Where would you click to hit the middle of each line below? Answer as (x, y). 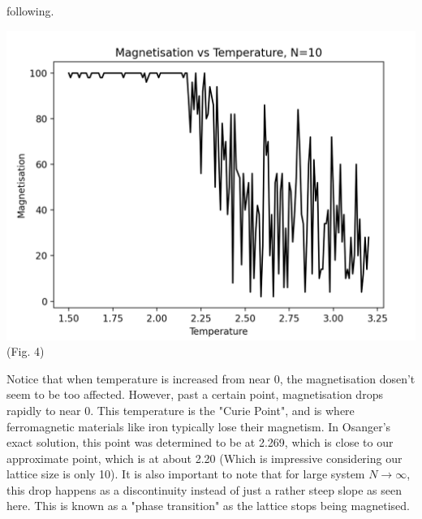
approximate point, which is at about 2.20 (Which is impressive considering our (205, 458)
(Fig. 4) (26, 351)
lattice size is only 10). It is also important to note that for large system (186, 474)
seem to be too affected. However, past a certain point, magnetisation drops (195, 394)
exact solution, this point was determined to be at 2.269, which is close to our (200, 442)
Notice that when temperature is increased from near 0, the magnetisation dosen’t (211, 378)
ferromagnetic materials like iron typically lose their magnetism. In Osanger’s (199, 426)
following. (30, 11)
